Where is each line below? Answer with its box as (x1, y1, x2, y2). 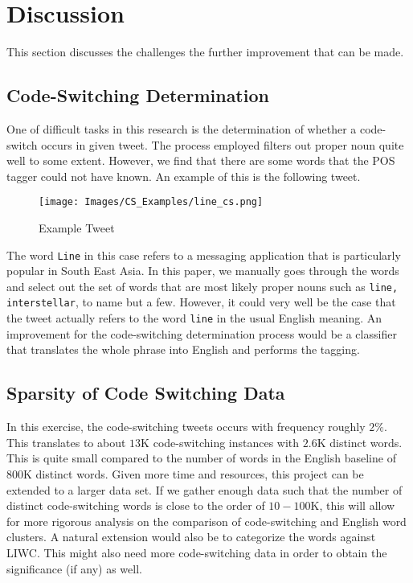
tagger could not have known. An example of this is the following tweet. (6, 167, 361, 184)
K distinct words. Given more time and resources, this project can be (23, 465, 364, 482)
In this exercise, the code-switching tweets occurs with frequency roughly (6, 418, 366, 435)
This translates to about (6, 433, 126, 450)
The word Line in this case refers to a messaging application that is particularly (6, 246, 401, 263)
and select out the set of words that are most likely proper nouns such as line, (6, 277, 399, 294)
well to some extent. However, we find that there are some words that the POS (6, 152, 395, 169)
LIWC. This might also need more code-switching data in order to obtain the (6, 544, 387, 560)
